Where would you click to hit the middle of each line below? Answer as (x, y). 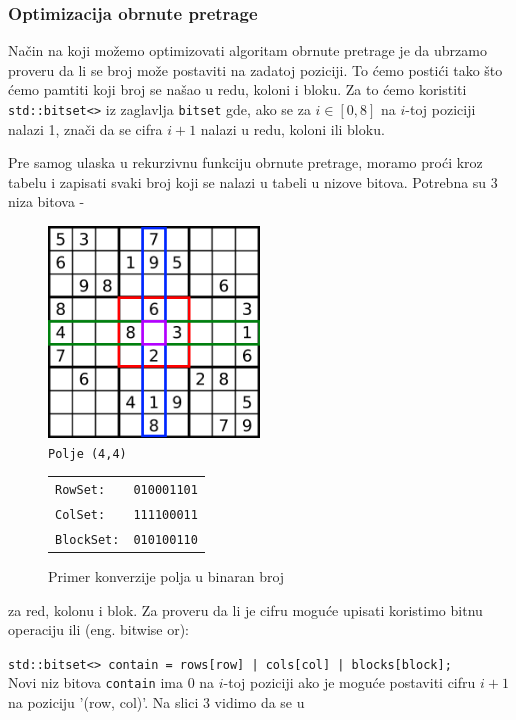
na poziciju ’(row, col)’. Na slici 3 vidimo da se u (156, 702)
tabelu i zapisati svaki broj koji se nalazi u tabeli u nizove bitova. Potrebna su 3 (253, 181)
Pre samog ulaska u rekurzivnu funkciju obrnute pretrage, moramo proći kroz (245, 162)
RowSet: (80, 490)
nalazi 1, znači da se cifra (85, 128)
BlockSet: (87, 539)
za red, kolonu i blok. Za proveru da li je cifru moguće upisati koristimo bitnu (245, 609)
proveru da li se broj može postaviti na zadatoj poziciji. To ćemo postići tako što (255, 69)
